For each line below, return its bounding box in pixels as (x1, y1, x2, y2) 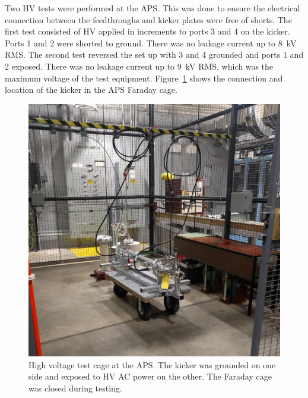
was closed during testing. (28, 381, 122, 394)
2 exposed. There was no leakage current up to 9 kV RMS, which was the (5, 59, 274, 72)
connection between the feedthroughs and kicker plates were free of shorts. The (5, 13, 292, 26)
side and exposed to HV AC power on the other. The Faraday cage (28, 370, 272, 383)
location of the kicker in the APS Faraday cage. (5, 83, 177, 96)
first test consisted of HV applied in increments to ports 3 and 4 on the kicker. (5, 25, 290, 37)
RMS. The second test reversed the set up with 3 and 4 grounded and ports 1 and (5, 48, 304, 61)
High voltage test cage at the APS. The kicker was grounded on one (28, 358, 276, 371)
